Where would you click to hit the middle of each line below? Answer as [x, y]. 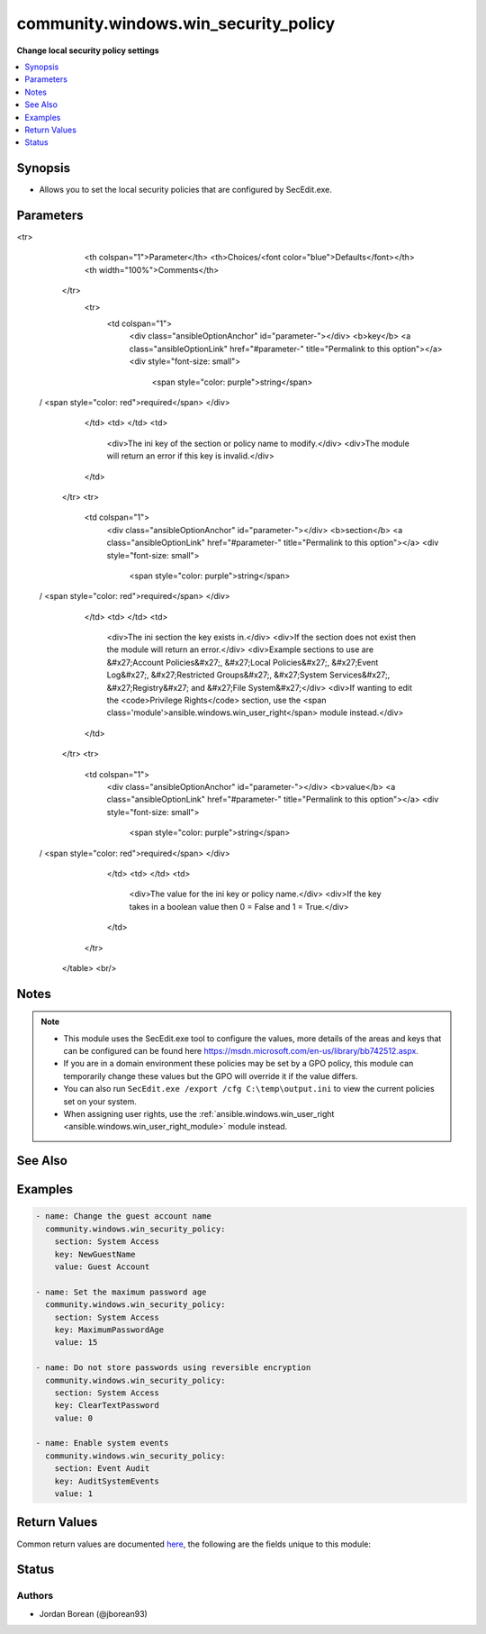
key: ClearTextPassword [107, 1406]
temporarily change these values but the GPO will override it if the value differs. [211, 1076]
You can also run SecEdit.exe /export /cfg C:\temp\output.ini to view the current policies [249, 1089]
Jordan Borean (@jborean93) [93, 1613]
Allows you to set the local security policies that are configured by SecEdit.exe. [186, 190]
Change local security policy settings [88, 50]
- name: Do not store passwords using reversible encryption [173, 1368]
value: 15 [76, 1343]
